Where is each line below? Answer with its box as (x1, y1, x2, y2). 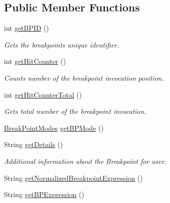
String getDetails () (4, 139, 63, 150)
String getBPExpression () (4, 189, 84, 200)
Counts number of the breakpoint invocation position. (4, 72, 164, 83)
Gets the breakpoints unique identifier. (4, 39, 119, 50)
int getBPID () (4, 23, 49, 33)
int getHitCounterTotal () (4, 89, 82, 100)
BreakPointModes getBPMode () (4, 122, 104, 133)
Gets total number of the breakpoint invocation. (4, 106, 147, 116)
